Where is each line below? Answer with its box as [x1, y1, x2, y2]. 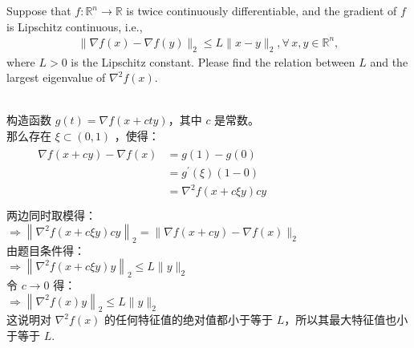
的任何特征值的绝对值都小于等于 [104, 311, 274, 328]
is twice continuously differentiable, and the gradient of [126, 2, 397, 18]
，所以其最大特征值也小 [284, 311, 408, 328]
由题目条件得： [6, 241, 85, 258]
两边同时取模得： [6, 207, 96, 224]
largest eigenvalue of [6, 69, 106, 86]
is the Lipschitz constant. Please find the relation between [71, 53, 355, 70]
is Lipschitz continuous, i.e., [6, 18, 143, 34]
